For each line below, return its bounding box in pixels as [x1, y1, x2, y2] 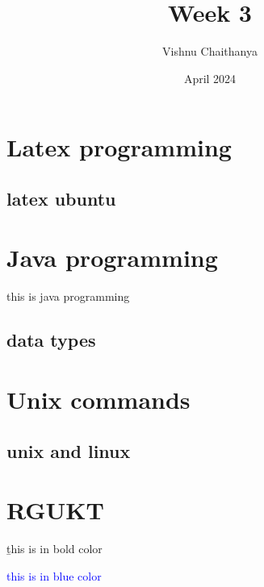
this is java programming [6, 288, 130, 305]
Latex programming [6, 131, 232, 164]
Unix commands [6, 382, 191, 415]
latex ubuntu [6, 185, 116, 210]
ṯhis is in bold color [6, 540, 103, 557]
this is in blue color [6, 567, 102, 584]
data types [6, 327, 96, 352]
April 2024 [183, 69, 237, 86]
